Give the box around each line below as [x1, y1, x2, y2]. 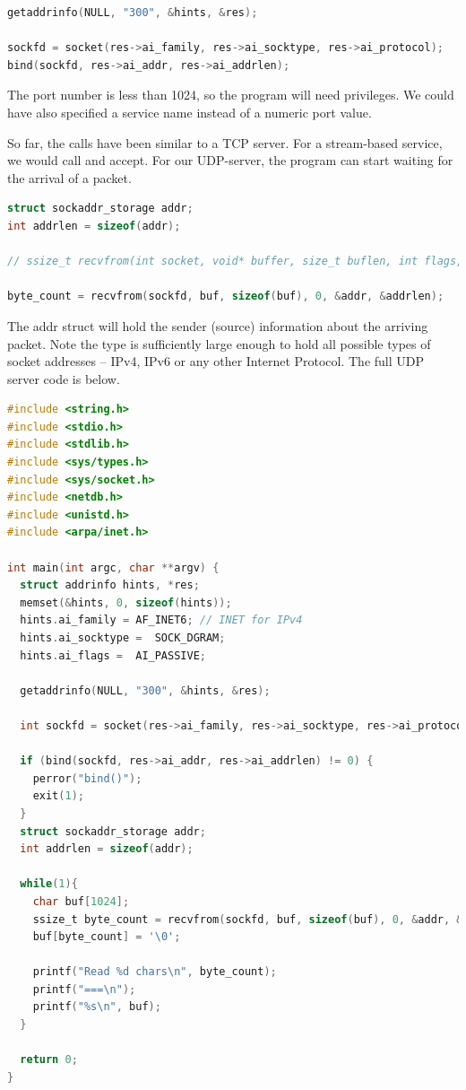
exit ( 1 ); [32, 789, 84, 803]
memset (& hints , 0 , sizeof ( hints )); [20, 596, 232, 609]
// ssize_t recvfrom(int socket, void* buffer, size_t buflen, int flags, [7, 255, 463, 268]
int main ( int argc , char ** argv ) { [7, 561, 220, 574]
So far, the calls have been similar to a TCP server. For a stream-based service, [7, 133, 443, 152]
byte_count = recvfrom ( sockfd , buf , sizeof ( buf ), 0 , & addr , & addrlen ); [7, 290, 444, 303]
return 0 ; [20, 1053, 78, 1067]
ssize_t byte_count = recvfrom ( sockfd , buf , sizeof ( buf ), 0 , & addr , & [32, 912, 463, 926]
